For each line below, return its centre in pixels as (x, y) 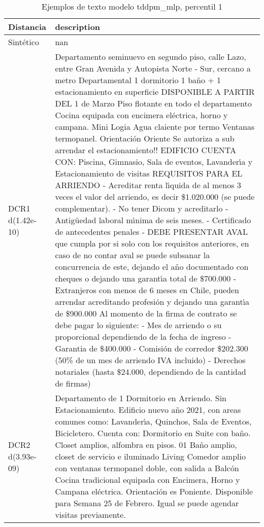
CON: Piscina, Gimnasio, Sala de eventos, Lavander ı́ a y (154, 162)
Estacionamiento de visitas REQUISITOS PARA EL (149, 173)
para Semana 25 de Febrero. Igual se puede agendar (147, 503)
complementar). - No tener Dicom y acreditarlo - (142, 208)
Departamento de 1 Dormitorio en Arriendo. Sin (141, 398)
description (78, 27)
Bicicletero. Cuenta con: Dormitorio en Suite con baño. (153, 433)
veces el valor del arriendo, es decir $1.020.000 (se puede (155, 197)
